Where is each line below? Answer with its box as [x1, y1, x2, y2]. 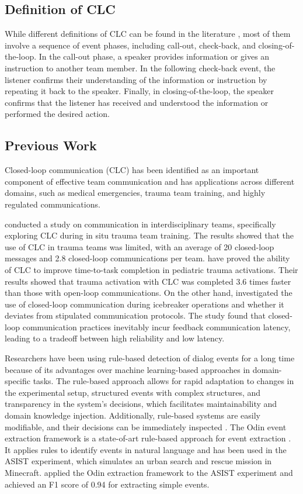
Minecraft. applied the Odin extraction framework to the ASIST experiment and [5, 467, 293, 478]
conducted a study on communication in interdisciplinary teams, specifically [5, 217, 276, 230]
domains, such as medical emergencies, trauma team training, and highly [5, 186, 266, 199]
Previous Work [5, 136, 97, 154]
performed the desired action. [5, 108, 110, 120]
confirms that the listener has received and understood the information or [5, 96, 269, 108]
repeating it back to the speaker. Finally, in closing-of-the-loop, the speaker [5, 85, 274, 97]
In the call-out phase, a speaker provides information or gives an [39, 50, 270, 63]
